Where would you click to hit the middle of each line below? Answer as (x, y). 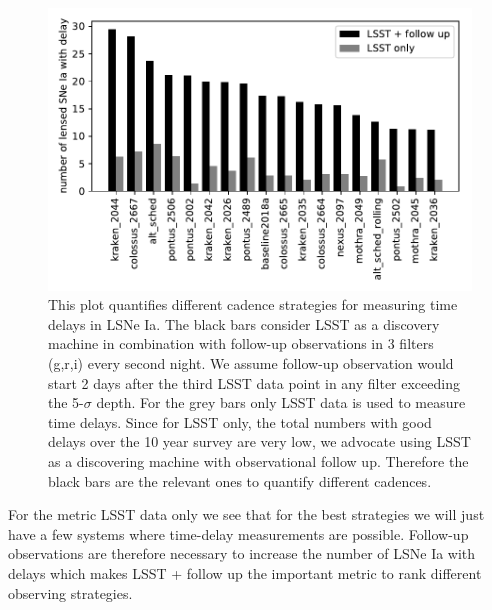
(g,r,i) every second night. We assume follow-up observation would (251, 363)
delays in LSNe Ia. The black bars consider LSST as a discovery (244, 323)
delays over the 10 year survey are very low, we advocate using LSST (259, 441)
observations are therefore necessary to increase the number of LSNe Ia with (242, 553)
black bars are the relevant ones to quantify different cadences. (240, 480)
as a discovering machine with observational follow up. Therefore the (258, 461)
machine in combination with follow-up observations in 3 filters (241, 343)
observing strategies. (70, 592)
